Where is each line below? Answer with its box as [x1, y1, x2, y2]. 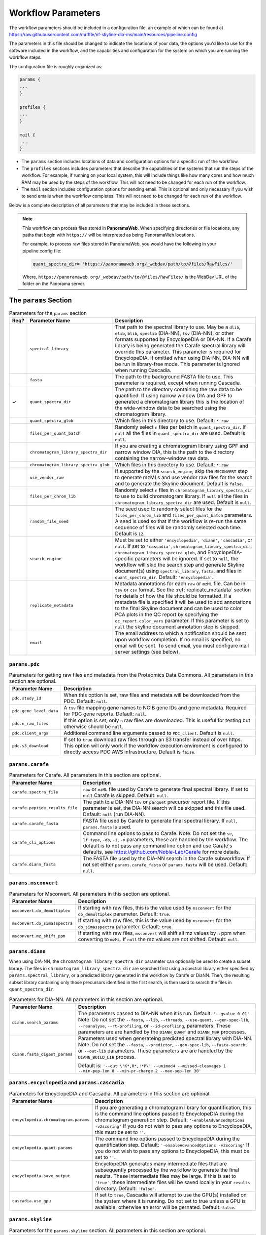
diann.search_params [12, 1020, 59, 1025]
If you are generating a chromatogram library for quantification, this [95, 1104, 251, 1111]
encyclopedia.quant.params [12, 1145, 73, 1151]
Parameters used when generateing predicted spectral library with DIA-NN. [78, 1035, 253, 1042]
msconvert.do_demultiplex [12, 908, 70, 913]
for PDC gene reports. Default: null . [63, 710, 147, 717]
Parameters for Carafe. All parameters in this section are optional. [9, 772, 161, 779]
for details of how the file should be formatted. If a [115, 593, 232, 600]
